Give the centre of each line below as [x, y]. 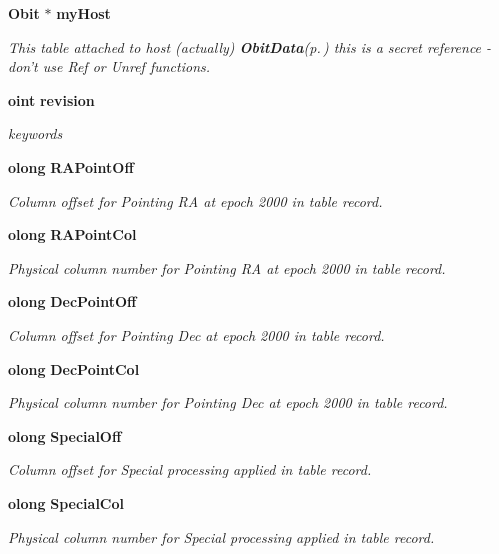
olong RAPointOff [71, 166]
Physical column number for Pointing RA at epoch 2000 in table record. [227, 267]
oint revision [51, 99]
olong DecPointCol [74, 368]
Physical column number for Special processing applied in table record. [221, 536]
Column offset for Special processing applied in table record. [190, 469]
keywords [35, 133]
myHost [83, 13]
